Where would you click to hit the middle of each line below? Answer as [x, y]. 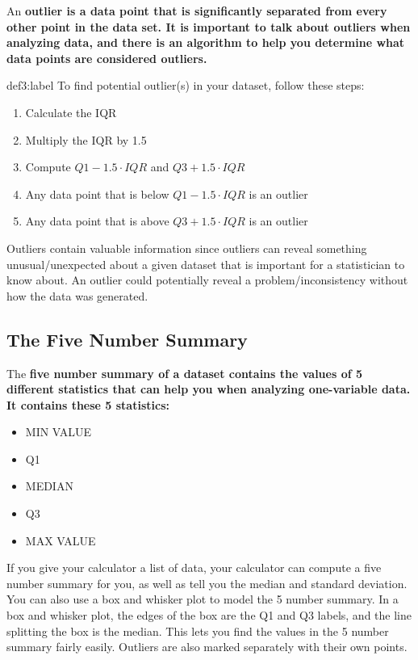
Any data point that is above [97, 221]
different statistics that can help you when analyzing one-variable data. [209, 389]
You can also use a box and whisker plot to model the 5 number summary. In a [203, 599]
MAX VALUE [61, 540]
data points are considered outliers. [107, 58]
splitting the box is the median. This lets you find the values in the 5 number [198, 631]
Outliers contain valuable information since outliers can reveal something [187, 248]
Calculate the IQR [71, 112]
